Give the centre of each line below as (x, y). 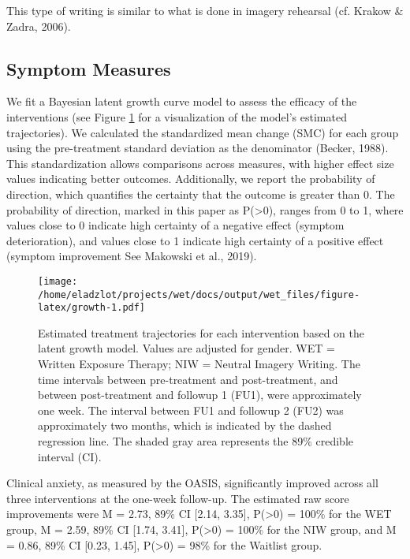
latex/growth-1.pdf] (92, 308)
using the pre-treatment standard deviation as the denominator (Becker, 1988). (198, 148)
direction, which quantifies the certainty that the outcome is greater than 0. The (201, 194)
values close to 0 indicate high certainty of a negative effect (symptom (175, 225)
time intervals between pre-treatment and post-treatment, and (188, 379)
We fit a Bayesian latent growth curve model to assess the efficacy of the (182, 101)
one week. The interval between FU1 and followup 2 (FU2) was (191, 410)
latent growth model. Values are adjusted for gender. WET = (186, 348)
